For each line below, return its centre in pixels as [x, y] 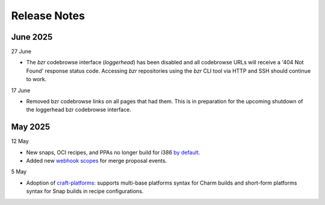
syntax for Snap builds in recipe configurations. [85, 191]
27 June [21, 52]
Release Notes [48, 16]
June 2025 [32, 37]
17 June [21, 90]
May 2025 [31, 127]
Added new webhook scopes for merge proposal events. [97, 161]
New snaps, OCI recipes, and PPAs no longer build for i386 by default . [113, 152]
